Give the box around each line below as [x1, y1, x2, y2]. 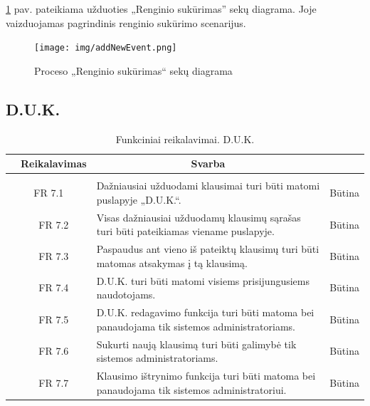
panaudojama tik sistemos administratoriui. [96, 382, 287, 397]
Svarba [191, 156, 226, 171]
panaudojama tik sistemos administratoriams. [96, 318, 295, 333]
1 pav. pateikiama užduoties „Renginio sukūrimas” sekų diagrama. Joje [6, 1, 317, 16]
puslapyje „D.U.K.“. [96, 192, 181, 207]
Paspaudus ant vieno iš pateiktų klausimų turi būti [96, 241, 319, 256]
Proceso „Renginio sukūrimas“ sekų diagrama [34, 63, 233, 78]
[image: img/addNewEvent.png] [34, 43, 177, 53]
